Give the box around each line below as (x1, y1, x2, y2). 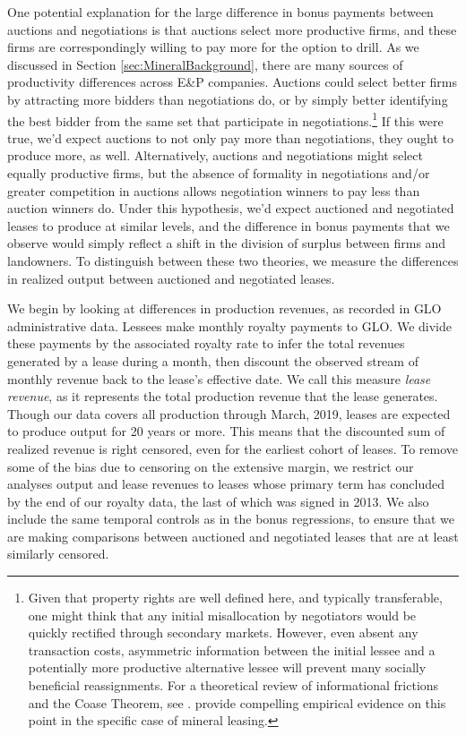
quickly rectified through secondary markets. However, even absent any (28, 623, 419, 642)
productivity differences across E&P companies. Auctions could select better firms (7, 73, 457, 91)
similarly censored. (7, 544, 109, 563)
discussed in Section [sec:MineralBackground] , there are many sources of (7, 55, 403, 73)
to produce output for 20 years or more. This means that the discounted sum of (7, 422, 445, 440)
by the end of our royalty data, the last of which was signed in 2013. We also (7, 491, 429, 510)
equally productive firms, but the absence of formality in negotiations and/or (7, 164, 430, 182)
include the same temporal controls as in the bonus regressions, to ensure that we (7, 509, 454, 528)
